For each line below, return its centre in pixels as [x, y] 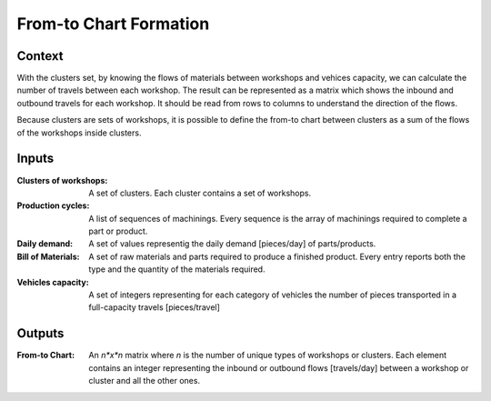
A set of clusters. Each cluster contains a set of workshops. [200, 193]
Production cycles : [53, 206]
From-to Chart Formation [113, 24]
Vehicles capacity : [53, 282]
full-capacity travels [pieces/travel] [154, 307]
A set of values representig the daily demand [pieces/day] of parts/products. [232, 244]
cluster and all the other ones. [144, 381]
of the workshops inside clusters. [79, 133]
